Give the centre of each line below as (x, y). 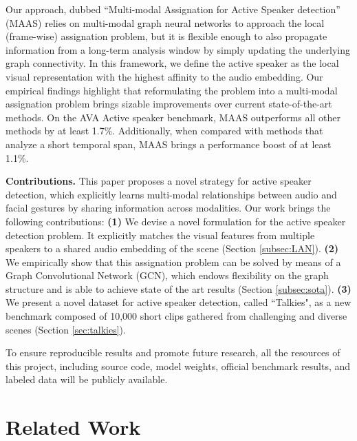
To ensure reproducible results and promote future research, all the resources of (173, 352)
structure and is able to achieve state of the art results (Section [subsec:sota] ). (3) (178, 288)
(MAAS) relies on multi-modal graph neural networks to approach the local (165, 22)
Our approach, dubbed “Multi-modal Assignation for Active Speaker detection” (173, 9)
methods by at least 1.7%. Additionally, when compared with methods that (164, 131)
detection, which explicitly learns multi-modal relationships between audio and (171, 194)
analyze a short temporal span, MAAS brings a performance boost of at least (169, 144)
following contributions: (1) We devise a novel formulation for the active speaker (176, 221)
